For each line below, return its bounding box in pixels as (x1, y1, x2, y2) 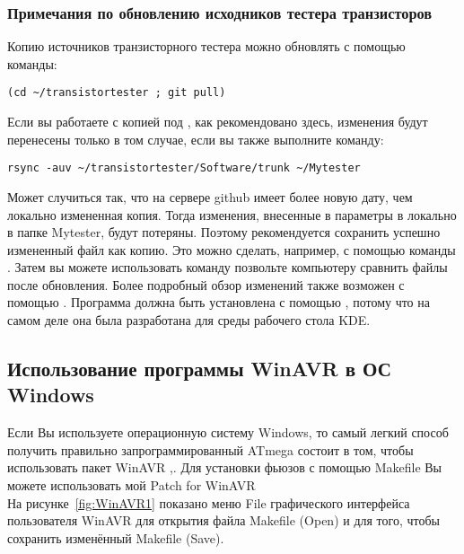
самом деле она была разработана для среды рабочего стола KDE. (7, 311, 371, 330)
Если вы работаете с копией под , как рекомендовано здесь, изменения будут (7, 112, 428, 131)
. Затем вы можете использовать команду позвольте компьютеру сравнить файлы (7, 258, 448, 277)
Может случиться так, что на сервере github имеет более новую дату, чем (7, 187, 413, 206)
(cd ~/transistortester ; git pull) (7, 86, 226, 100)
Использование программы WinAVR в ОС (7, 355, 391, 383)
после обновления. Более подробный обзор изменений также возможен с (7, 275, 405, 294)
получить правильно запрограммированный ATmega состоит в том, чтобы (7, 440, 414, 459)
